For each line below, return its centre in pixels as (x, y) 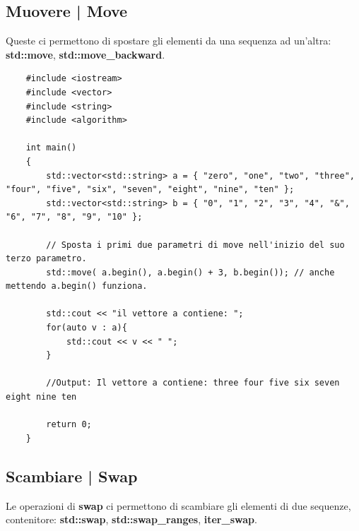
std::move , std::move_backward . (86, 54)
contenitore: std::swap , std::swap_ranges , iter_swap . (131, 519)
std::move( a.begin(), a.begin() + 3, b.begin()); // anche (190, 272)
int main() (51, 148)
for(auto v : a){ (87, 328)
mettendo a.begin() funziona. (77, 286)
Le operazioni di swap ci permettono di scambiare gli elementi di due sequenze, (178, 505)
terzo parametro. (46, 259)
